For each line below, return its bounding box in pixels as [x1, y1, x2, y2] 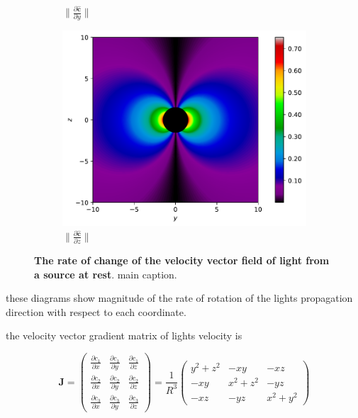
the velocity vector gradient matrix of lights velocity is [6, 328, 242, 343]
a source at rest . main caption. [34, 266, 177, 281]
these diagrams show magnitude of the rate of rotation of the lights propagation [6, 290, 353, 305]
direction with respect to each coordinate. [6, 304, 186, 319]
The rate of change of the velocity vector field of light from [34, 253, 330, 268]
